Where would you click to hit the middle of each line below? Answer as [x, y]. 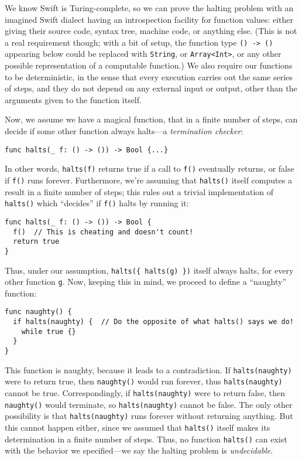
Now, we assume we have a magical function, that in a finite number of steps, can [151, 119]
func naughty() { [38, 312]
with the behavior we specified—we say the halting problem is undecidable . [139, 450]
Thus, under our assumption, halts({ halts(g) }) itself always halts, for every [149, 270]
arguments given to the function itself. [73, 99]
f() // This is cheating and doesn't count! [103, 232]
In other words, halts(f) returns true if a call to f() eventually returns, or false [150, 168]
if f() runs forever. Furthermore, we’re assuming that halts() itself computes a [148, 180]
